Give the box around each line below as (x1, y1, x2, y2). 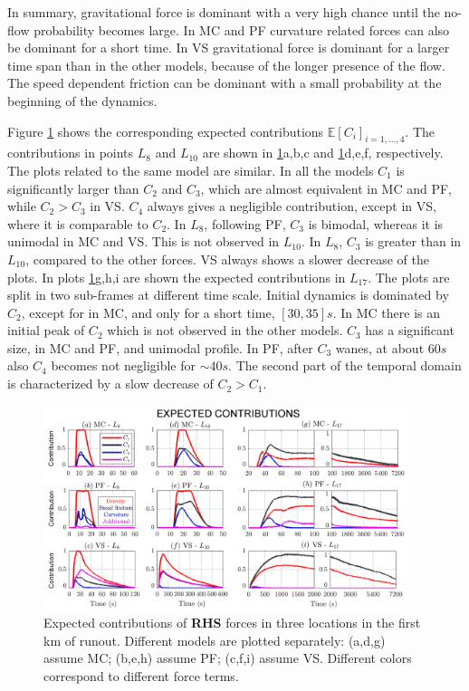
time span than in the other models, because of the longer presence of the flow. (7, 55, 445, 74)
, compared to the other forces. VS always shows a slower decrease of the (25, 249, 429, 268)
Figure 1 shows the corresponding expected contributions (7, 121, 324, 140)
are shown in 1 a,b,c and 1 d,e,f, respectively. (202, 143, 444, 162)
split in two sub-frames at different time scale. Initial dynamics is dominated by (7, 285, 449, 304)
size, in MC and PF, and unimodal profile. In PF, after (7, 338, 313, 357)
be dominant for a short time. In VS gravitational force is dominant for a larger (7, 38, 450, 57)
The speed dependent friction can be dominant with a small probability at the (7, 73, 442, 92)
